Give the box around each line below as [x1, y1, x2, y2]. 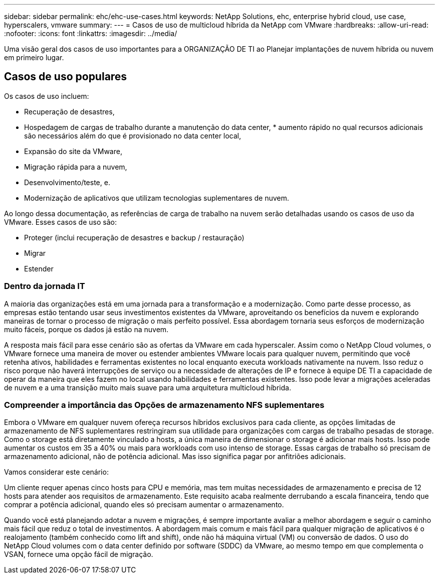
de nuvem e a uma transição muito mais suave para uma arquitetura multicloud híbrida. [4, 383, 291, 392]
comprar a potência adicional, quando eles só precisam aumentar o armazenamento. [4, 500, 284, 509]
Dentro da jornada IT [4, 281, 85, 292]
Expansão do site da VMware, [24, 147, 122, 156]
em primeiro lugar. [4, 53, 64, 62]
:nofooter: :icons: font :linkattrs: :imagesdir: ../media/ [4, 29, 177, 38]
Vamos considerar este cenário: [4, 468, 109, 477]
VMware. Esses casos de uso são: [4, 217, 117, 226]
